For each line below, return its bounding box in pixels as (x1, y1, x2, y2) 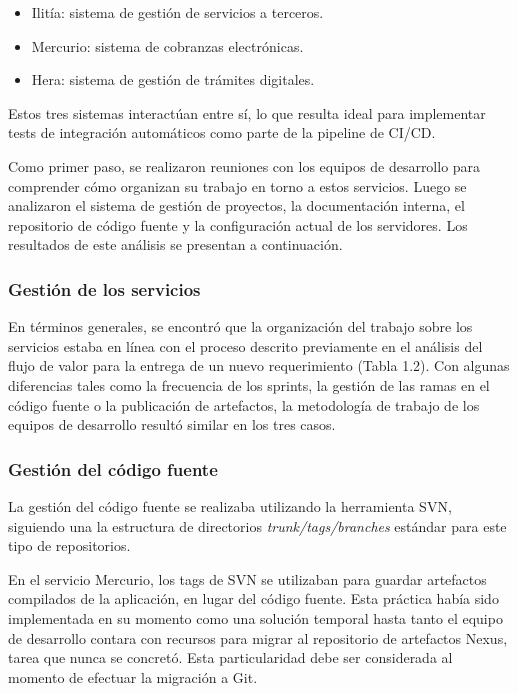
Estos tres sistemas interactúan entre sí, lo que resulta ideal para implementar (8, 102, 486, 123)
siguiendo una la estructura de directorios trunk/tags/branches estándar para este (8, 515, 507, 536)
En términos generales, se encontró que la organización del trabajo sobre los (8, 316, 473, 337)
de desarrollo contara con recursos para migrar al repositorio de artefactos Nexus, (8, 627, 508, 648)
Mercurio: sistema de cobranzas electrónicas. (31, 35, 304, 56)
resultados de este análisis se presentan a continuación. (8, 234, 343, 255)
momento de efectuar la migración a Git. (8, 666, 258, 687)
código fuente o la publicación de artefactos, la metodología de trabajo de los (8, 394, 480, 415)
